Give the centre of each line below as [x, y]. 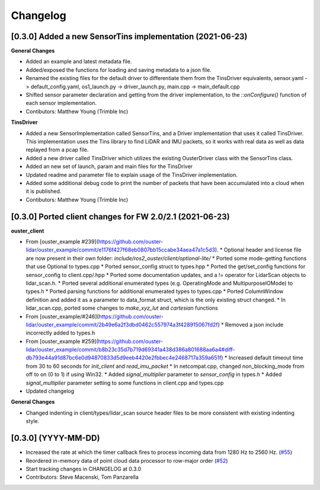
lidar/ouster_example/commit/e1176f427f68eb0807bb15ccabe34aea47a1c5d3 [121, 250]
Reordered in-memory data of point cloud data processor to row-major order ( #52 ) [127, 460]
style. [33, 421]
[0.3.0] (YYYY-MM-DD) [55, 438]
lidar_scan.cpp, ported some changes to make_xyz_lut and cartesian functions [122, 308]
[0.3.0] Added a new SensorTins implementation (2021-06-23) [129, 36]
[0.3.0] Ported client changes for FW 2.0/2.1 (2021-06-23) [121, 217]
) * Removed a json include [251, 324]
